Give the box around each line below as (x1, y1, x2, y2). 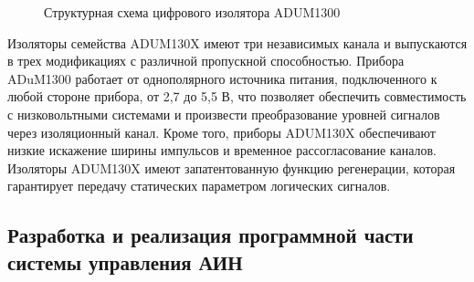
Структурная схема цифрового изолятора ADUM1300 (44, 3, 341, 21)
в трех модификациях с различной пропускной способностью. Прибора (7, 51, 405, 70)
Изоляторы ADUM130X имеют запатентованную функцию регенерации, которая (7, 158, 456, 177)
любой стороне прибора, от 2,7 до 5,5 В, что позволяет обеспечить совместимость (7, 87, 467, 106)
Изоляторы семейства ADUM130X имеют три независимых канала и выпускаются (7, 33, 468, 52)
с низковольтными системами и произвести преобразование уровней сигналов (7, 104, 440, 123)
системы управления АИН (7, 247, 243, 276)
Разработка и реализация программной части (7, 221, 414, 249)
